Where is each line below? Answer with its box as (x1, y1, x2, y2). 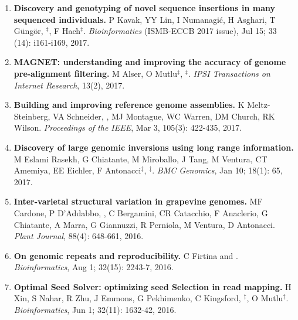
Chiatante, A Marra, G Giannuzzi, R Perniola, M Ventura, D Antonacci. (13, 218, 275, 230)
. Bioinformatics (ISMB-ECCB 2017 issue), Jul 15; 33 (83, 25, 277, 37)
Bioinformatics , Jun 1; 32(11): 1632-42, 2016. (13, 304, 177, 316)
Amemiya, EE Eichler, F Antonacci (13, 164, 141, 176)
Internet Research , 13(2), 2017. (13, 79, 125, 91)
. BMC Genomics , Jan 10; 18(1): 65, (152, 164, 283, 176)
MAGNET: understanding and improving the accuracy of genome (13, 56, 286, 68)
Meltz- (247, 98, 270, 111)
